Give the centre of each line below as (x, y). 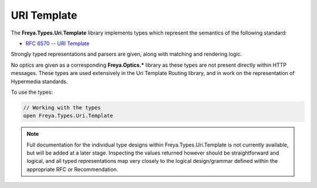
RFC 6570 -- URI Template (58, 43)
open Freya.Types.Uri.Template (68, 116)
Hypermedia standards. (39, 81)
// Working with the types (62, 107)
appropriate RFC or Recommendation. (72, 169)
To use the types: (32, 92)
